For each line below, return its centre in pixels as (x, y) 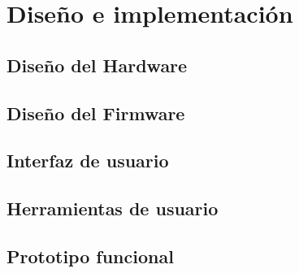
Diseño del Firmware (96, 113)
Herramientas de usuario (113, 208)
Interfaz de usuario (88, 160)
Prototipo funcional (90, 256)
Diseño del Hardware (97, 65)
